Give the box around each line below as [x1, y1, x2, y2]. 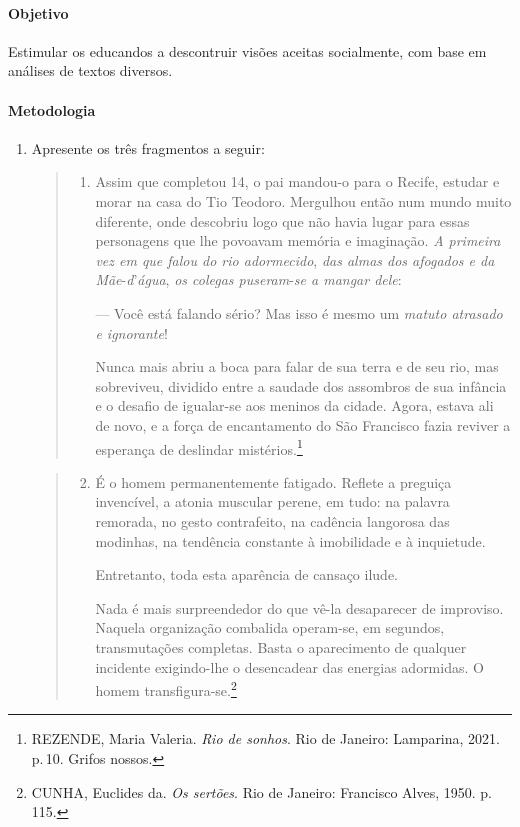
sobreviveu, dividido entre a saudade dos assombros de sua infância [95, 375, 507, 396]
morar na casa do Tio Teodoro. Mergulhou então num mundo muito [95, 190, 512, 211]
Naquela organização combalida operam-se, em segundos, [95, 617, 445, 638]
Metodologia [8, 99, 96, 120]
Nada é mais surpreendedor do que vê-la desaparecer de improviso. [95, 597, 504, 618]
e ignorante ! [95, 322, 168, 343]
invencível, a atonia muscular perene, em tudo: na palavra [95, 491, 450, 512]
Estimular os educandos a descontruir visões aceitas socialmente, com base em [8, 40, 487, 61]
